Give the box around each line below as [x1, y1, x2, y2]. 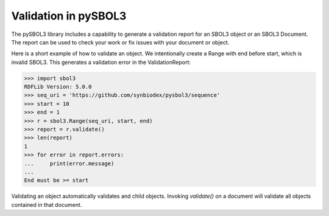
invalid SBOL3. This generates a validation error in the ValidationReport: [11, 58, 191, 66]
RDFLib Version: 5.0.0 [24, 83, 92, 91]
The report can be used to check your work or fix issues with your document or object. [11, 38, 230, 46]
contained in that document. [11, 201, 82, 208]
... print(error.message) [24, 160, 115, 167]
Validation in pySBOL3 [11, 9, 127, 23]
